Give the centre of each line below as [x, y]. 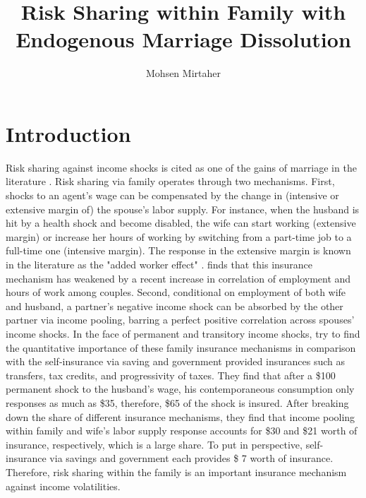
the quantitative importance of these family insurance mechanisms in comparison [181, 347]
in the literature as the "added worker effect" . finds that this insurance [159, 264]
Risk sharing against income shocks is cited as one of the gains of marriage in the [181, 167]
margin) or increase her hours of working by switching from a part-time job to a [179, 236]
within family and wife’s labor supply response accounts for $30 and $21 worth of [182, 431]
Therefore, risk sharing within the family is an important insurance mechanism [176, 472]
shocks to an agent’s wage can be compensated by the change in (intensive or [172, 195]
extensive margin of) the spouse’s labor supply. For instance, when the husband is [183, 209]
